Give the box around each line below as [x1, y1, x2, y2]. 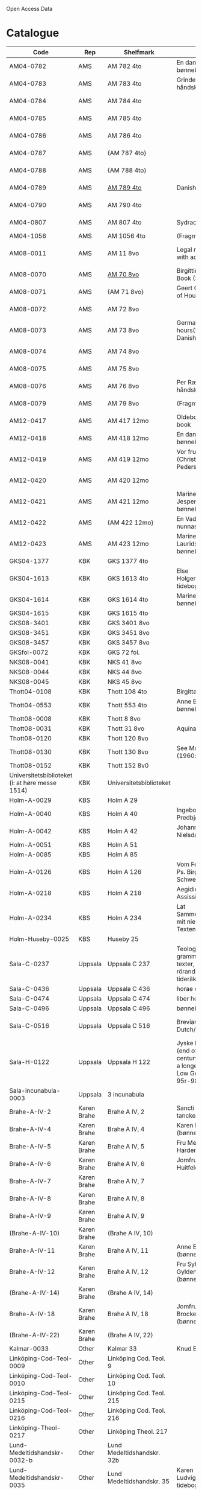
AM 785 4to [107, 114, 142, 123]
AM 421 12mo [107, 497, 149, 506]
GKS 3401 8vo [107, 619, 150, 627]
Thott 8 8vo [107, 715, 141, 723]
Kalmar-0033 [9, 1344, 49, 1352]
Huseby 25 [107, 935, 139, 943]
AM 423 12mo [107, 540, 149, 548]
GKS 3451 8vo [107, 628, 150, 637]
